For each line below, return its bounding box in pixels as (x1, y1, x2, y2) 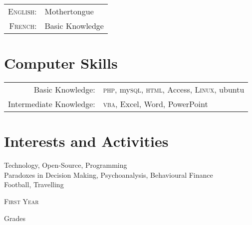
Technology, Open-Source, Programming (4, 160, 127, 170)
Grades (4, 213, 25, 223)
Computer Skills (4, 53, 118, 73)
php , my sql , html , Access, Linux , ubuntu (103, 84, 245, 96)
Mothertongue (44, 5, 94, 17)
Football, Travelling (4, 179, 64, 190)
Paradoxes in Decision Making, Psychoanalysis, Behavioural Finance (4, 169, 213, 180)
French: (9, 20, 37, 31)
